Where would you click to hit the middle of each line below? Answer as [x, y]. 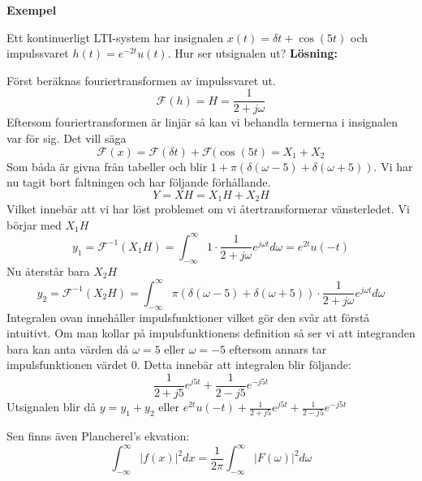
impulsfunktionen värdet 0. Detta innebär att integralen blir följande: [179, 365]
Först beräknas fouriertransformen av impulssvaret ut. [141, 80]
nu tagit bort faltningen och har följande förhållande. [139, 182]
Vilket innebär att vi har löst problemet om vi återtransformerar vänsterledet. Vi [208, 209]
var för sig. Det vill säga [67, 138]
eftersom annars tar [278, 348]
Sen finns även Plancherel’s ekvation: [98, 436]
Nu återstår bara [48, 271]
